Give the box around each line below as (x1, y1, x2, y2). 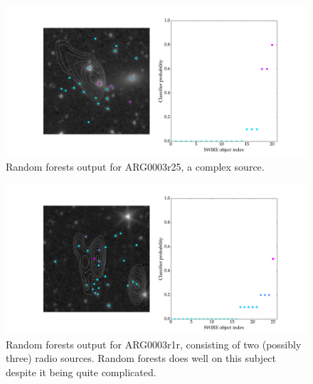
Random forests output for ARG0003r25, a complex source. (6, 159, 265, 174)
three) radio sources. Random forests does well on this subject (6, 351, 277, 366)
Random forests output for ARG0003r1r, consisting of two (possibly (6, 336, 302, 351)
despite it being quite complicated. (6, 364, 156, 379)
